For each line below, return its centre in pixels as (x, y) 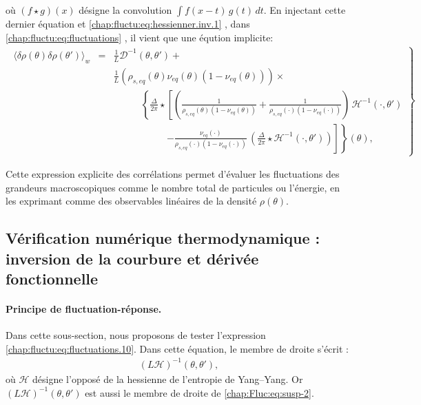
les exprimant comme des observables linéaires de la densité (131, 201)
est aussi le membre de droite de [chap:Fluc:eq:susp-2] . (199, 392)
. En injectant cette (305, 10)
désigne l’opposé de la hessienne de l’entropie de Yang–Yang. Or (168, 379)
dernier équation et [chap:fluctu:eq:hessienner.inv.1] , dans (128, 23)
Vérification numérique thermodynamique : (163, 238)
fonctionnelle (52, 279)
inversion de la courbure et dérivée (132, 258)
